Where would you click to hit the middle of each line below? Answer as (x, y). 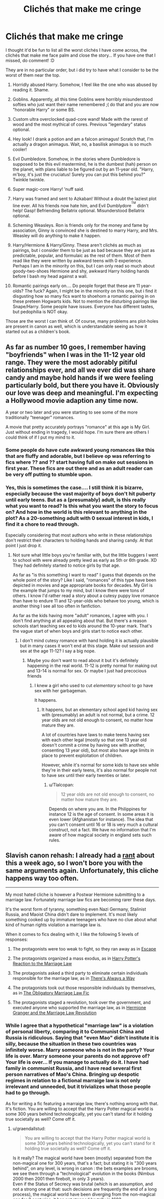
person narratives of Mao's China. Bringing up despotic (72, 1074)
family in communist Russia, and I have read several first (73, 1068)
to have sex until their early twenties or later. (86, 775)
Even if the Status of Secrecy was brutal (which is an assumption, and (82, 1184)
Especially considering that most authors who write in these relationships (79, 535)
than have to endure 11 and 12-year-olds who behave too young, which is (86, 600)
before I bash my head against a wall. (50, 276)
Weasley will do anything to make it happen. (57, 236)
